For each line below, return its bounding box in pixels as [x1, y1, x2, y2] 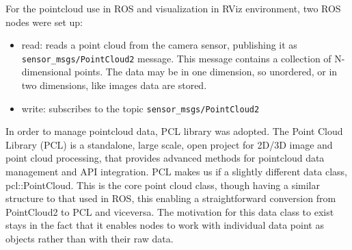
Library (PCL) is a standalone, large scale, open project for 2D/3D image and [5, 137, 333, 151]
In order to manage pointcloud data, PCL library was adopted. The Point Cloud [5, 124, 343, 138]
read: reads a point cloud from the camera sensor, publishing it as [21, 38, 297, 52]
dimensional [21, 64, 72, 79]
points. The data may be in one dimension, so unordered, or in [74, 64, 338, 79]
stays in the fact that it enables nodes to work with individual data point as [5, 218, 324, 232]
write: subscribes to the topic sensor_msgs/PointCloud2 [21, 101, 260, 115]
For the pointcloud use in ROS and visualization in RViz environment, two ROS [5, 1, 341, 15]
